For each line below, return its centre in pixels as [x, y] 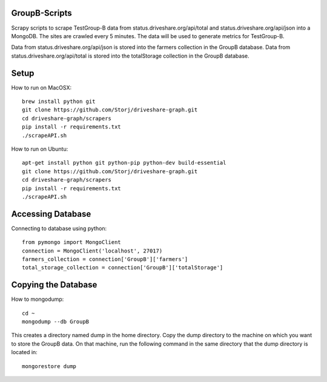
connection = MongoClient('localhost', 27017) [92, 251]
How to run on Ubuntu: [40, 149]
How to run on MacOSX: [41, 87]
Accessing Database [51, 214]
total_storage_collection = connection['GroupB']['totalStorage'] [123, 268]
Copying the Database [54, 285]
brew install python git [59, 101]
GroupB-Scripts [41, 13]
